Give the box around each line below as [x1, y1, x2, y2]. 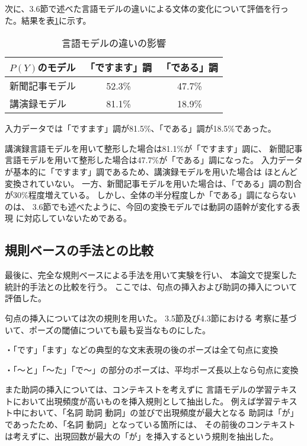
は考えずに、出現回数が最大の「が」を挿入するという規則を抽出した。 [5, 429, 279, 442]
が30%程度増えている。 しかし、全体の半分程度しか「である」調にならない [5, 189, 296, 201]
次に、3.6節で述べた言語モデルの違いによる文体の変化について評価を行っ [5, 2, 289, 14]
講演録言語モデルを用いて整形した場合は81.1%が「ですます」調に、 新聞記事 [5, 142, 303, 154]
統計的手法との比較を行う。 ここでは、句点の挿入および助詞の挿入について [5, 280, 298, 292]
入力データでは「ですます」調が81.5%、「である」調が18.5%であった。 [5, 122, 276, 135]
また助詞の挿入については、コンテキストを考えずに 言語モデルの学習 [5, 383, 273, 396]
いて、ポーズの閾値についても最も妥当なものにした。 [5, 323, 211, 336]
